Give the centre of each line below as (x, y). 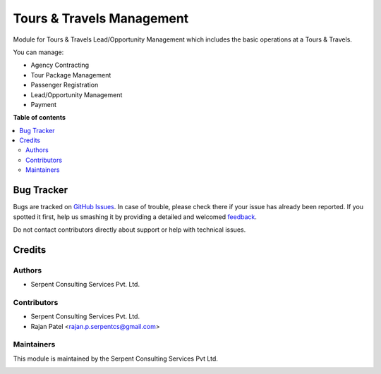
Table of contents (40, 118)
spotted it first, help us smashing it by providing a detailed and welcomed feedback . (135, 217)
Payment (43, 104)
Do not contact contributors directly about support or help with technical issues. (129, 230)
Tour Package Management (71, 75)
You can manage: (38, 52)
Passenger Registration (65, 85)
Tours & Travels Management (101, 18)
